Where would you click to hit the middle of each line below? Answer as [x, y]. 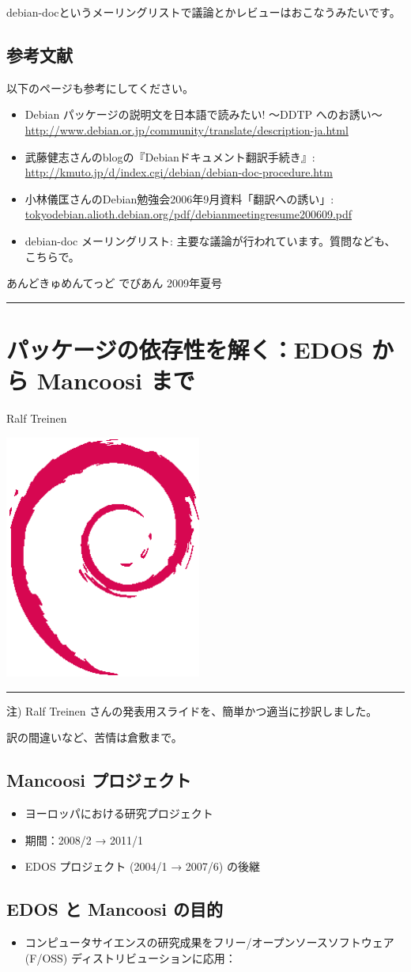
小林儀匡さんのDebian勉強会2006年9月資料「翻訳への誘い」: [179, 198]
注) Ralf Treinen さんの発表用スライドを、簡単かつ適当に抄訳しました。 [192, 710]
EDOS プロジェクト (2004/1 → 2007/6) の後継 [142, 866]
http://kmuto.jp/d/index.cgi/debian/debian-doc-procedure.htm [179, 172]
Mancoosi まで [116, 380]
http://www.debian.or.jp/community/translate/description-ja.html [187, 129]
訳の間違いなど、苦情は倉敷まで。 [94, 737]
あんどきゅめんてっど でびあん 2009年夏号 [114, 283]
